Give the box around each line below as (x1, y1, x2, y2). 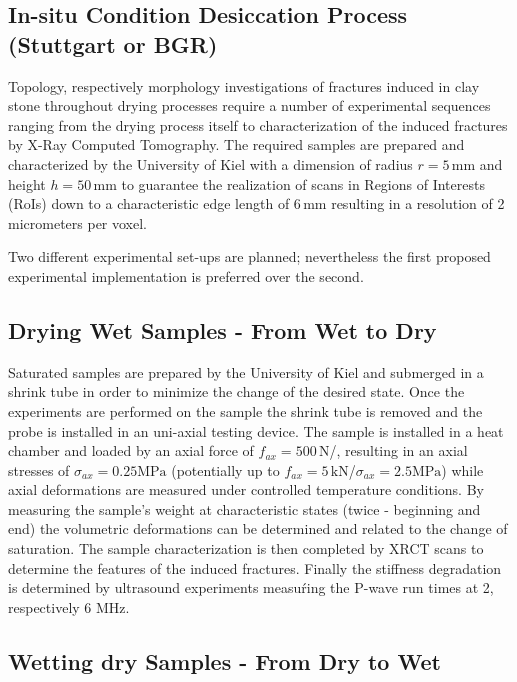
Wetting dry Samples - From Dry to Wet (8, 645, 441, 676)
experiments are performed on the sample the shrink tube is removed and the (8, 400, 483, 421)
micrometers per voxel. (8, 212, 148, 233)
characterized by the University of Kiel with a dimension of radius (8, 153, 413, 174)
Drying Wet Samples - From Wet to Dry (8, 314, 437, 345)
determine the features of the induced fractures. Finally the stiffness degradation (8, 557, 502, 578)
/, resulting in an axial (329, 440, 468, 461)
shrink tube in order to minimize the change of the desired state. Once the (8, 381, 465, 402)
